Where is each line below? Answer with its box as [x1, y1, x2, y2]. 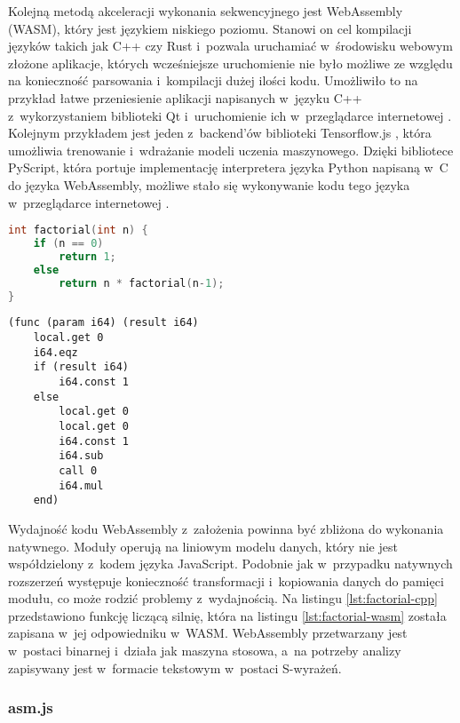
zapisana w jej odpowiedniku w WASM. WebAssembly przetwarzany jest [8, 624, 408, 642]
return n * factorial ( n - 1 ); [59, 276, 225, 290]
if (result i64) [33, 361, 130, 374]
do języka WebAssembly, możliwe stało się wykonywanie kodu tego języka [8, 175, 410, 194]
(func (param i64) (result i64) [8, 316, 199, 330]
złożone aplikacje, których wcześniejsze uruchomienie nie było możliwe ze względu [8, 53, 453, 72]
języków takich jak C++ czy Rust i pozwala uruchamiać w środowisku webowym [8, 36, 453, 55]
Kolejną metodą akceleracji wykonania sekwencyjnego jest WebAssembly [8, 2, 403, 20]
